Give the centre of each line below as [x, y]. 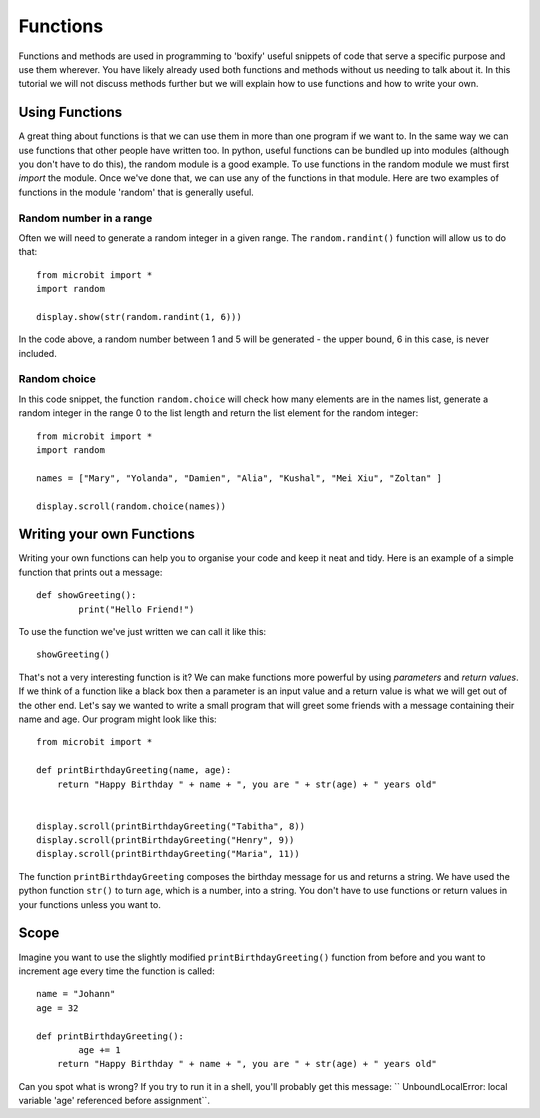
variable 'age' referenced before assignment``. [114, 1101]
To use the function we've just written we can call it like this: [142, 632]
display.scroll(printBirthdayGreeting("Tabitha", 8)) [170, 826]
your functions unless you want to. [90, 904]
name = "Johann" [76, 994]
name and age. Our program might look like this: [117, 719]
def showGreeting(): [86, 595]
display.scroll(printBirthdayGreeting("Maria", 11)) [168, 854]
